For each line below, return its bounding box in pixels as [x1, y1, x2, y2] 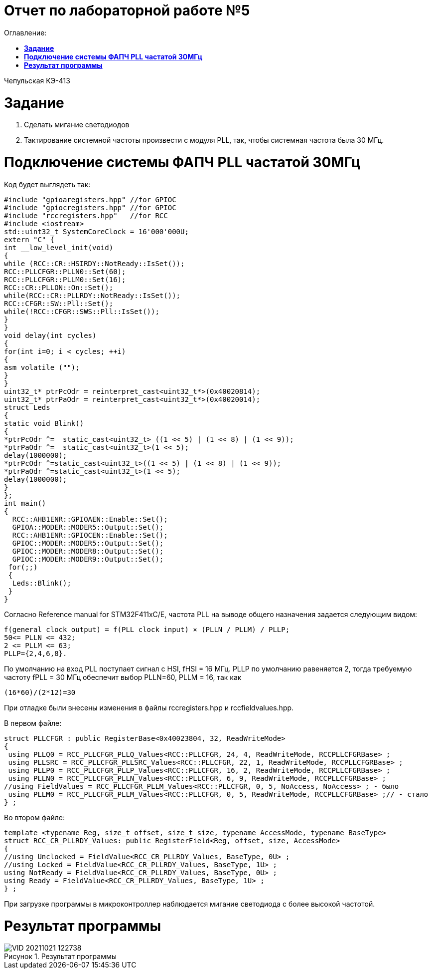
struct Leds [4, 403, 50, 411]
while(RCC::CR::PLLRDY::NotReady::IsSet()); [4, 291, 181, 300]
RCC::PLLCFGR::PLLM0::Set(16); [4, 275, 126, 284]
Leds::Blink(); [12, 579, 71, 587]
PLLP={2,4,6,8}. [4, 649, 67, 657]
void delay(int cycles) [4, 331, 97, 339]
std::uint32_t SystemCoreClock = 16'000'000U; [4, 227, 189, 236]
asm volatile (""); [4, 363, 80, 371]
